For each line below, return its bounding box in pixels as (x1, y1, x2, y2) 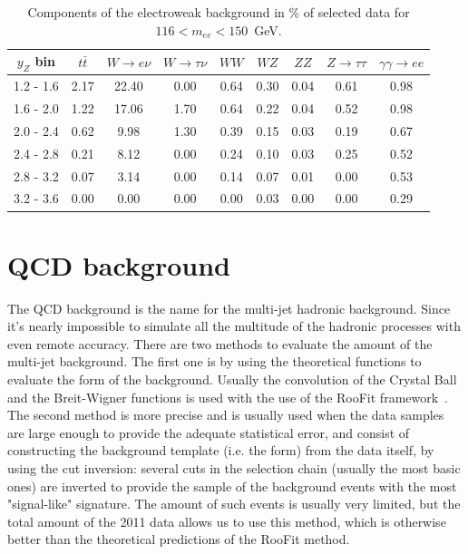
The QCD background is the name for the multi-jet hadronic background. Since (7, 298, 451, 317)
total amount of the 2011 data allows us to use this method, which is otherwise (7, 511, 446, 530)
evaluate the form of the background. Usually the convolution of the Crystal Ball (7, 370, 457, 389)
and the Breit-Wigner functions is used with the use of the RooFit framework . (7, 387, 449, 406)
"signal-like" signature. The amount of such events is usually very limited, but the (7, 494, 461, 513)
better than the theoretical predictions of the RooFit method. (7, 530, 350, 549)
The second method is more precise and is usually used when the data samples (7, 405, 444, 424)
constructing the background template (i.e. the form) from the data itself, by (7, 441, 434, 460)
